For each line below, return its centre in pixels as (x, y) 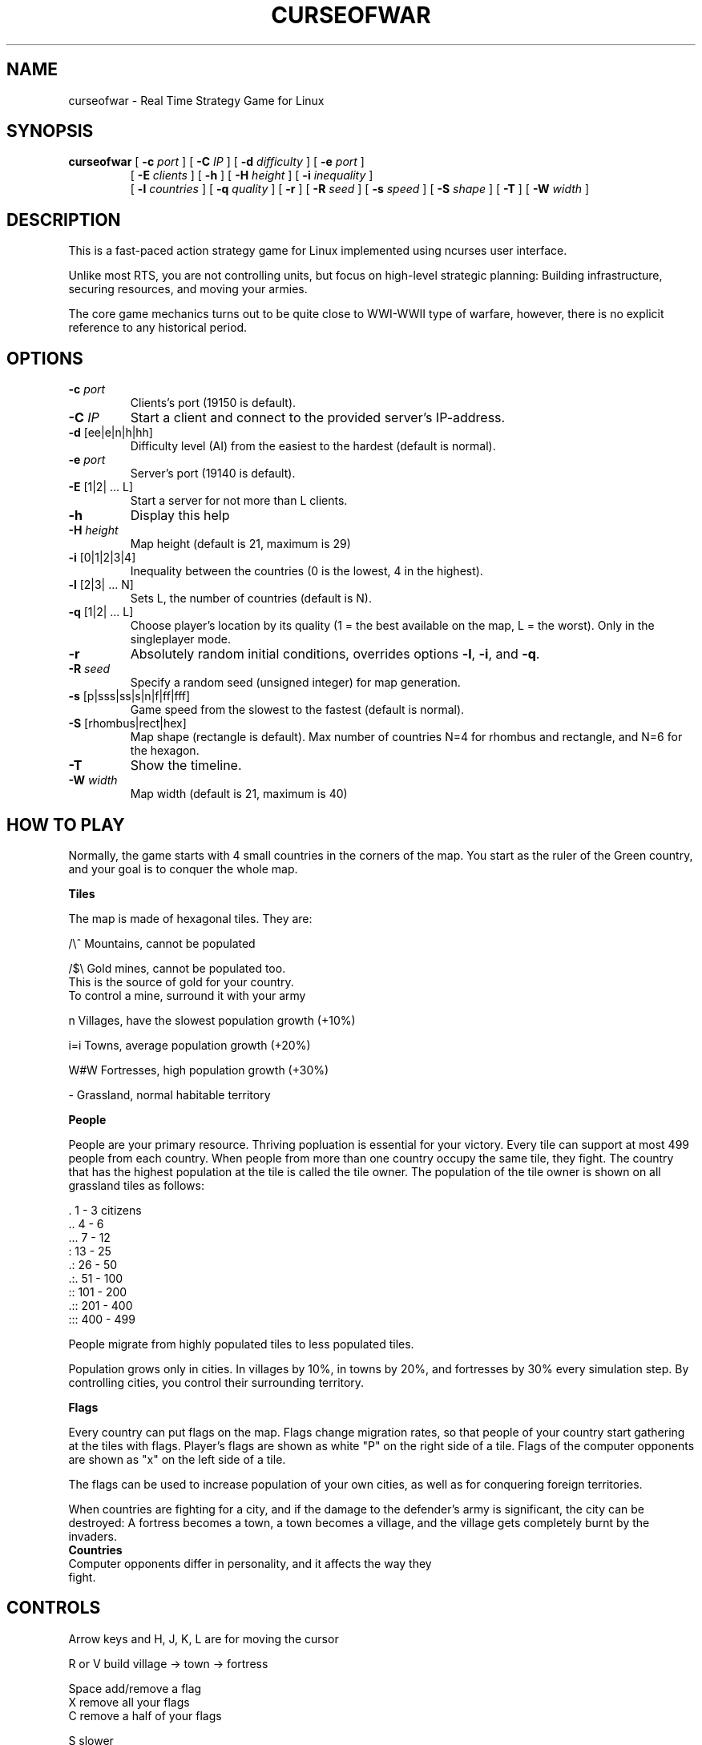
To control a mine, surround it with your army (187, 995)
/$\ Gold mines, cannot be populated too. (177, 968)
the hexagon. (165, 751)
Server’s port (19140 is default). (213, 474)
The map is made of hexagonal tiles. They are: (190, 918)
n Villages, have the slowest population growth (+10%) (212, 1020)
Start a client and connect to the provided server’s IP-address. (318, 418)
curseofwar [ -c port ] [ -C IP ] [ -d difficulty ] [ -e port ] (216, 162)
